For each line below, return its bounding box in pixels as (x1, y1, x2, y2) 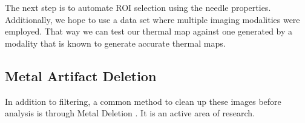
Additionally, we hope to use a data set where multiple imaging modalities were (5, 13, 300, 25)
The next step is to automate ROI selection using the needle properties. (5, 1, 271, 13)
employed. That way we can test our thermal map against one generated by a (5, 25, 293, 38)
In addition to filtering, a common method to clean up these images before (5, 95, 281, 107)
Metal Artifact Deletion (5, 66, 157, 85)
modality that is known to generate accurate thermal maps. (5, 36, 226, 49)
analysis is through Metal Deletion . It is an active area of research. (5, 107, 255, 119)
